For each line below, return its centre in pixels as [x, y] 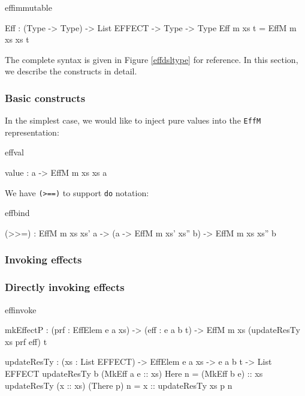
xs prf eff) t [26, 341]
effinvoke [21, 309]
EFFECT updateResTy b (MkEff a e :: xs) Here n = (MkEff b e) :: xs [134, 373]
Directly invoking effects [65, 287]
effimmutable [28, 7]
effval [14, 152]
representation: [32, 132]
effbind [17, 213]
